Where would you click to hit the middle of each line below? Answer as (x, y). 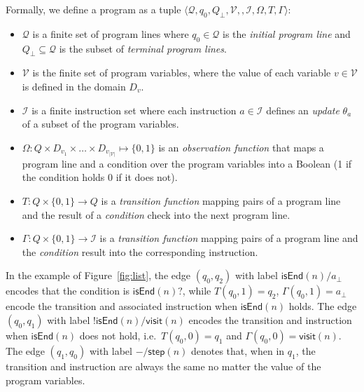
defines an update (303, 110)
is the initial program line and (287, 33)
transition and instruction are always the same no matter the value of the (163, 366)
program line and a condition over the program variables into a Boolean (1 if (187, 163)
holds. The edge (323, 306)
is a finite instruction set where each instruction (134, 110)
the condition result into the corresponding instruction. (140, 251)
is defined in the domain (74, 86)
